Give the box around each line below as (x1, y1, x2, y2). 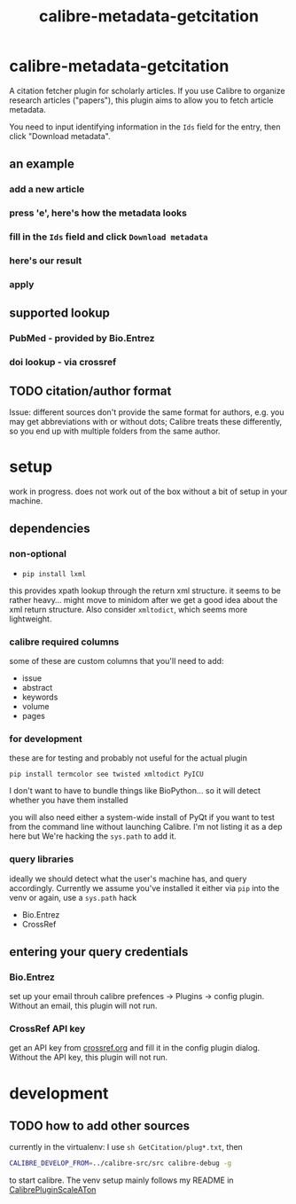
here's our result (9, 254, 82, 267)
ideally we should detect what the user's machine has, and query (9, 873, 247, 884)
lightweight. (9, 614, 52, 624)
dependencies (9, 521, 90, 536)
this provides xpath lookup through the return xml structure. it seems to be (9, 585, 281, 596)
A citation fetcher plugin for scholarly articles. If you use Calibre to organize (9, 85, 285, 96)
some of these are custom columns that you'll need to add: (9, 655, 224, 666)
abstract (21, 682, 53, 692)
